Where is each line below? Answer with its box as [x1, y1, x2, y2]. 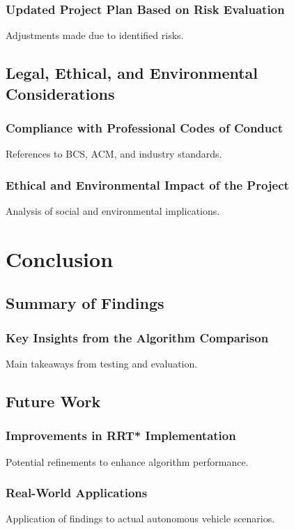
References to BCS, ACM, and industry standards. [6, 146, 222, 161]
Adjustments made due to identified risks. [6, 28, 184, 43]
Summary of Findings [6, 292, 164, 314]
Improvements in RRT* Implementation [6, 427, 236, 444]
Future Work [6, 390, 101, 411]
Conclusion [6, 244, 114, 273]
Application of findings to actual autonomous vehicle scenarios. [6, 511, 275, 526]
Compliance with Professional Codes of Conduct [6, 119, 283, 136]
